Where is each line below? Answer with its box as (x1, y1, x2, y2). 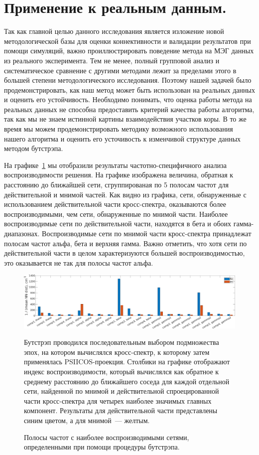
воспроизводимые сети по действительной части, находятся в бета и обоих (4, 218, 232, 229)
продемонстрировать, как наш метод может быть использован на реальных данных (4, 84, 255, 95)
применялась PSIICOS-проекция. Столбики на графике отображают (24, 356, 230, 367)
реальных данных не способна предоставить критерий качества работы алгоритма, (4, 104, 255, 114)
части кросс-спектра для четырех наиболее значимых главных (24, 395, 212, 406)
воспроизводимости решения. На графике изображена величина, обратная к (4, 169, 234, 180)
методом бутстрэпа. (4, 143, 63, 153)
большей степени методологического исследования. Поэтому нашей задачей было (4, 75, 252, 85)
